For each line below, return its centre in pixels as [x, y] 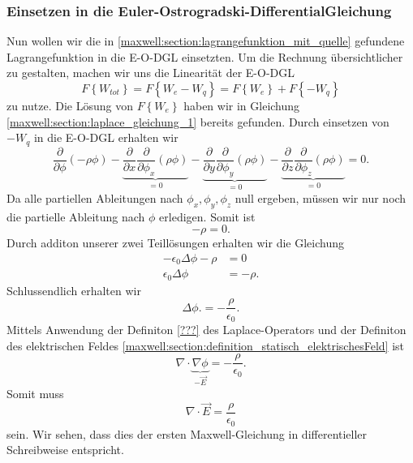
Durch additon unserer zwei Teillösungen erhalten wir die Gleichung [175, 243]
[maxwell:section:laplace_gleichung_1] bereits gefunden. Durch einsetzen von [198, 121]
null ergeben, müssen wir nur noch [321, 197]
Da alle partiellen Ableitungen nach [95, 197]
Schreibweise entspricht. [65, 450]
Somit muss [35, 393]
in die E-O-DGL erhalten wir [106, 137]
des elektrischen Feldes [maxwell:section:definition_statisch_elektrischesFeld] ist [205, 345]
